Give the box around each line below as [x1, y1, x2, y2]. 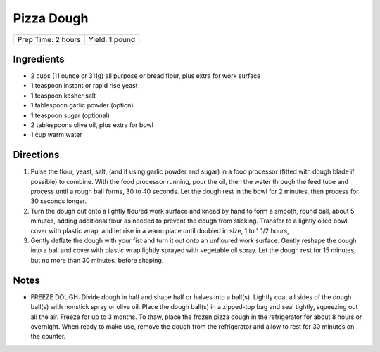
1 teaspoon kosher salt [30, 91, 96, 100]
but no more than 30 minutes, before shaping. [30, 256, 164, 264]
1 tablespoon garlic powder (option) [30, 101, 134, 110]
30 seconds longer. [30, 197, 87, 205]
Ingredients [13, 53, 65, 65]
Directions [13, 149, 60, 161]
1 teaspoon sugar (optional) [30, 111, 110, 119]
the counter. [30, 332, 66, 341]
